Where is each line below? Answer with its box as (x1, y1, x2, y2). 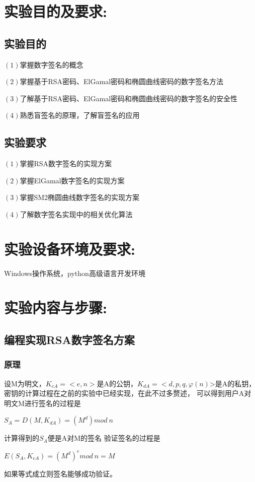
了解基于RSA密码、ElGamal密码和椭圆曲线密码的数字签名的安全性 (20, 93, 238, 103)
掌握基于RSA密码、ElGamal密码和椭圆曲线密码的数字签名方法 (20, 76, 224, 87)
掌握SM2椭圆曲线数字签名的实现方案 (20, 192, 140, 202)
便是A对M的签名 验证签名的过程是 (47, 433, 160, 443)
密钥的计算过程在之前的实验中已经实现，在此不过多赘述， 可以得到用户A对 (4, 388, 251, 398)
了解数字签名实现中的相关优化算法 (20, 209, 133, 219)
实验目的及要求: (4, 1, 107, 22)
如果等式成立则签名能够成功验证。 (4, 468, 117, 478)
